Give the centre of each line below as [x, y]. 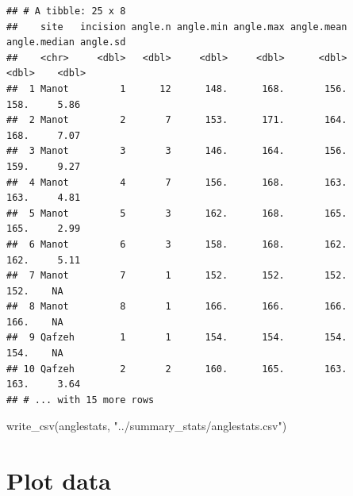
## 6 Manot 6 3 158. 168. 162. [177, 244]
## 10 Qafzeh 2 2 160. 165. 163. [177, 369]
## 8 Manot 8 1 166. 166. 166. [177, 307]
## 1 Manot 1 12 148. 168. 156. [177, 88]
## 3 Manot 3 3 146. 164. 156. [177, 151]
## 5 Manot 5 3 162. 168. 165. [177, 213]
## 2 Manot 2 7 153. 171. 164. [177, 120]
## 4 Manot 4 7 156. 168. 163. [177, 182]
